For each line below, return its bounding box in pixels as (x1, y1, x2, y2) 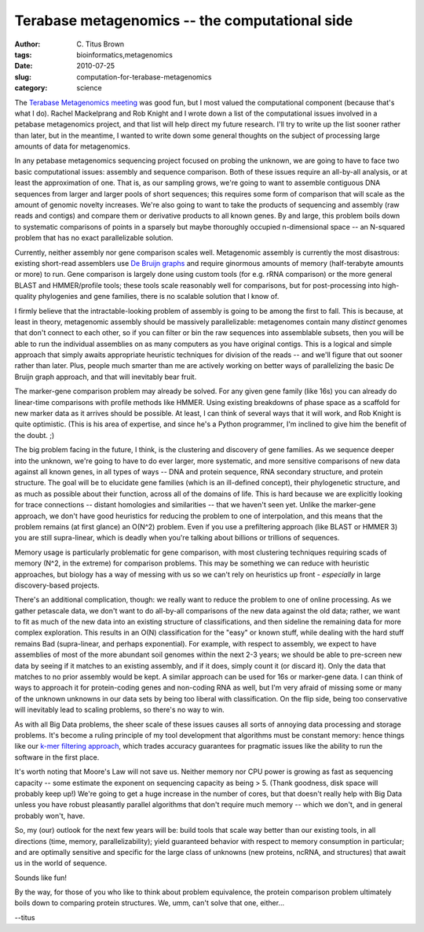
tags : (14, 50, 32, 59)
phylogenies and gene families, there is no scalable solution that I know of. (38, 292, 280, 301)
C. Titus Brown (76, 39, 125, 49)
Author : (14, 39, 41, 49)
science (76, 83, 102, 93)
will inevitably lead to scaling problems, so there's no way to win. (14, 705, 225, 715)
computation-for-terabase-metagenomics (76, 72, 212, 82)
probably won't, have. (14, 811, 86, 820)
